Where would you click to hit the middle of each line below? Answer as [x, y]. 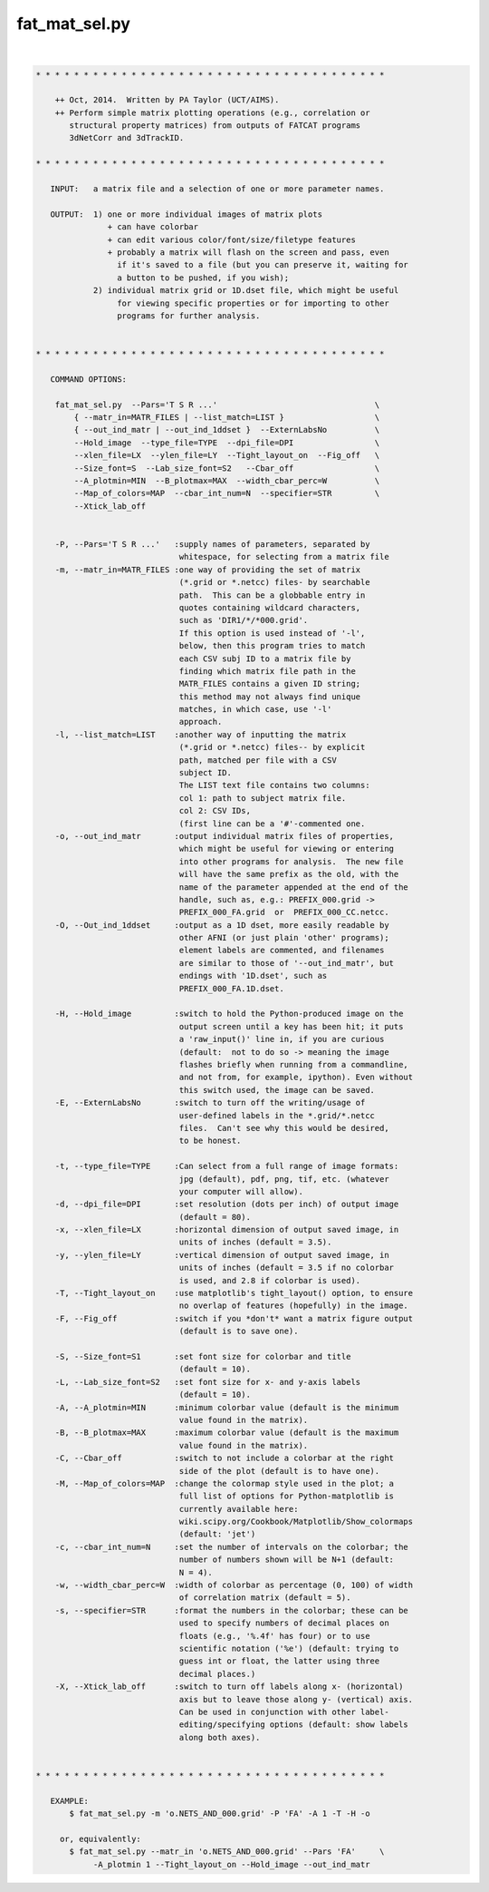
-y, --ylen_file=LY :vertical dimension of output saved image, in [222, 1255]
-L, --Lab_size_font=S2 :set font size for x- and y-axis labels [208, 1382]
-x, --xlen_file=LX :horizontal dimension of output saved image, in [227, 1230]
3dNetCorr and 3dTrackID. [127, 138]
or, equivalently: [101, 1838]
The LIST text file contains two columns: [274, 785]
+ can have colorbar [153, 227]
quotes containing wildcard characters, [270, 607]
